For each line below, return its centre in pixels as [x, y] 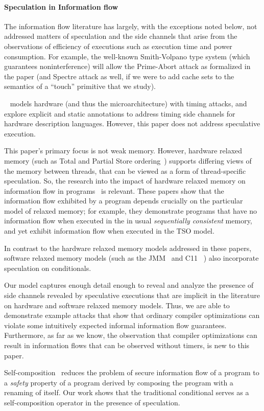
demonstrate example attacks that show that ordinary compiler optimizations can [132, 315]
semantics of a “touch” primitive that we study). [80, 86]
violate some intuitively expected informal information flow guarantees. [115, 325]
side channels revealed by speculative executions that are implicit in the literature [132, 295]
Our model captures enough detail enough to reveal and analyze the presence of [129, 285]
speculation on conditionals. [48, 268]
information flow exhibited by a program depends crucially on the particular [124, 201]
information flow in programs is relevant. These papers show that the [114, 190]
